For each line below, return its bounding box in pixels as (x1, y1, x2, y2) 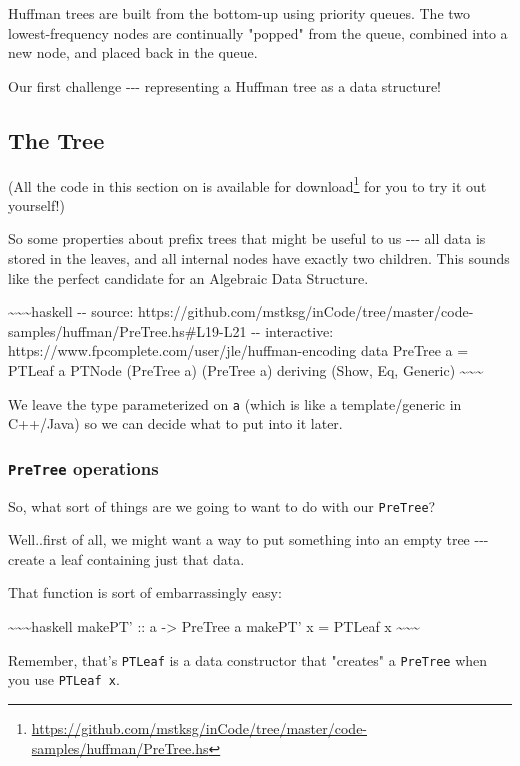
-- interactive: (251, 320, 334, 341)
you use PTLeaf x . (8, 669, 120, 690)
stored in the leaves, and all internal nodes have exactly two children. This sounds (8, 248, 510, 269)
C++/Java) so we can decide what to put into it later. (8, 413, 343, 434)
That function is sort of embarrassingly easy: (8, 582, 282, 603)
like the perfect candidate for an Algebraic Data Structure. (8, 267, 369, 288)
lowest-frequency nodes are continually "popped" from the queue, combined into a (8, 22, 508, 43)
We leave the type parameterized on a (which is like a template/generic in (8, 393, 462, 414)
